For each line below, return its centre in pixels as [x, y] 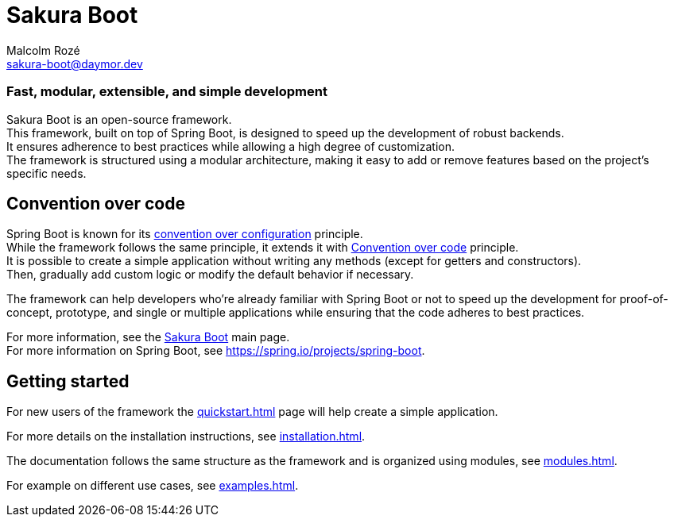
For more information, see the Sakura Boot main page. [148, 337]
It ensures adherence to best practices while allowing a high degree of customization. [230, 146]
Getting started [68, 381]
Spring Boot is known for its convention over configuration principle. [185, 234]
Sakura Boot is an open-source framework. [119, 119]
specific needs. [46, 173]
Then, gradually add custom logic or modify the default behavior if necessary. [210, 275]
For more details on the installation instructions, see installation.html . [186, 436]
